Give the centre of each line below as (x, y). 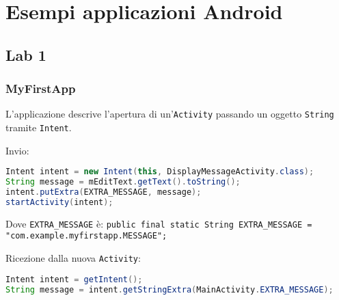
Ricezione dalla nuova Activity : (73, 258)
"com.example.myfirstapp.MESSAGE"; (86, 236)
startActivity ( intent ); (59, 202)
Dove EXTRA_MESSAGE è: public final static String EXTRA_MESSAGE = (159, 223)
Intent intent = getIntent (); (74, 279)
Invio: (17, 150)
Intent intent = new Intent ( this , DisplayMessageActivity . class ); (160, 172)
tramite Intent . (39, 127)
